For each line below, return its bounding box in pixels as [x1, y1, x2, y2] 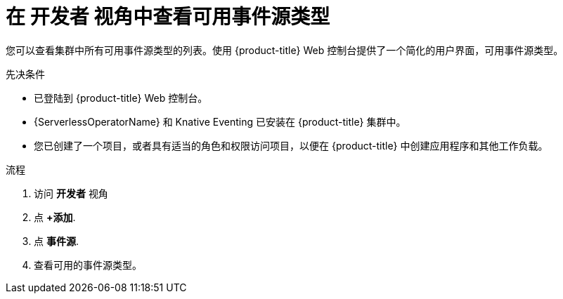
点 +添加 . [34, 211, 76, 223]
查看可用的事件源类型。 [34, 258, 142, 271]
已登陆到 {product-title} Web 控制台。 [34, 91, 208, 104]
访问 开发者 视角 [34, 187, 108, 199]
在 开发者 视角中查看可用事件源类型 [6, 5, 330, 29]
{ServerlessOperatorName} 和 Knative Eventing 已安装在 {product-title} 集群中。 [34, 115, 406, 128]
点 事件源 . [34, 234, 79, 247]
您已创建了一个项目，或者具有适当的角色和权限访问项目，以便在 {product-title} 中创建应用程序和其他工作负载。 [34, 139, 548, 152]
